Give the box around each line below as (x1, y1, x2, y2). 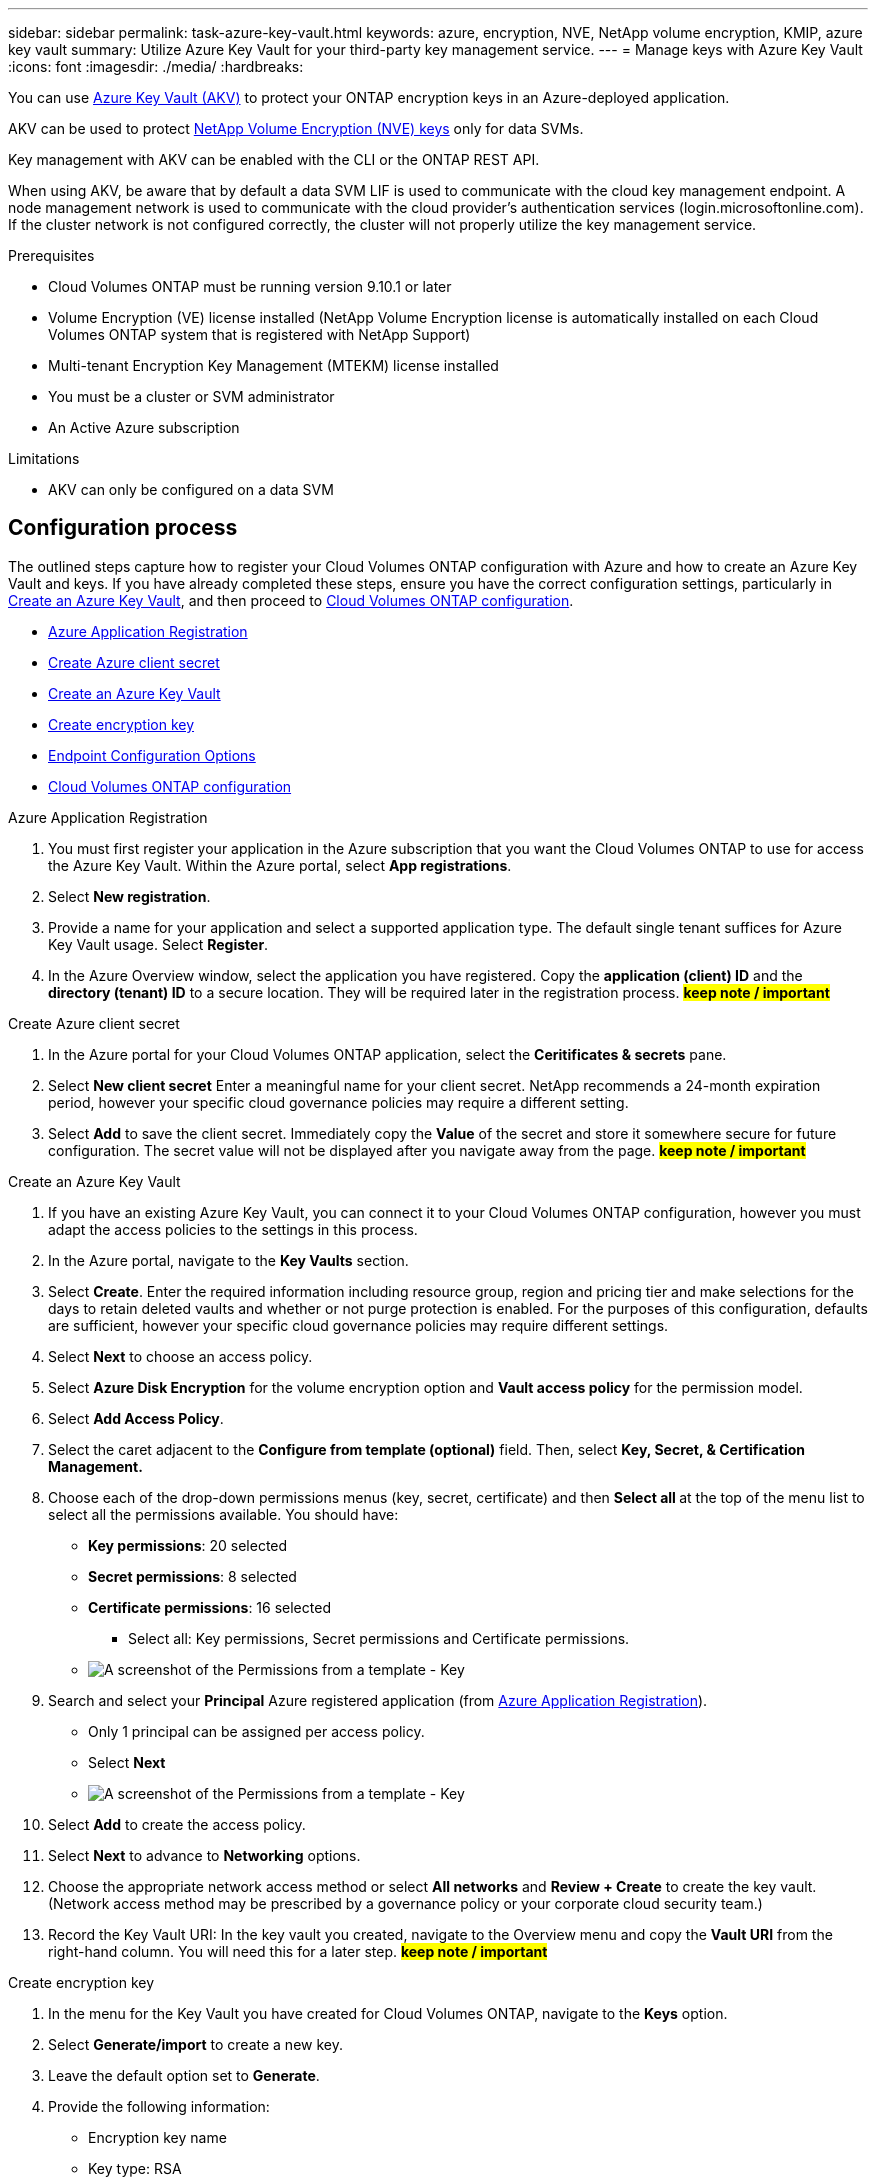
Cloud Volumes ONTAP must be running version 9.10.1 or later (48, 278, 452, 295)
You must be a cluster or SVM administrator (48, 388, 335, 405)
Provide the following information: (48, 2097, 270, 2115)
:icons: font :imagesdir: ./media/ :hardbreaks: (8, 58, 304, 75)
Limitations (8, 450, 80, 467)
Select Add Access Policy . (48, 1409, 224, 1427)
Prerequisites (8, 247, 95, 264)
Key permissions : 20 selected (88, 1536, 288, 1554)
